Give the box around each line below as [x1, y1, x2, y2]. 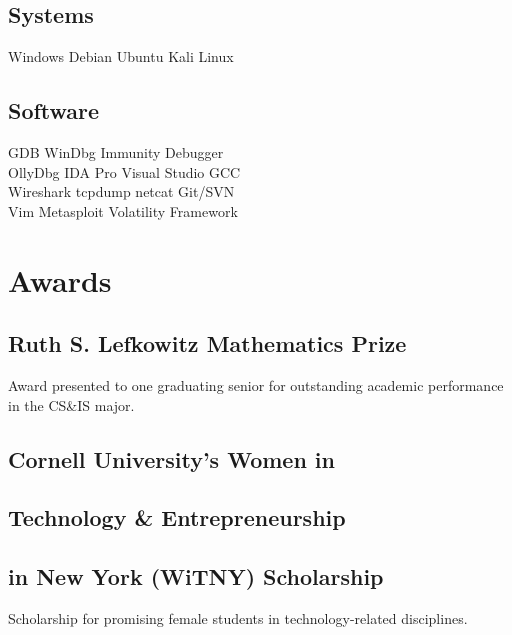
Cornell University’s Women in [8, 443, 335, 474]
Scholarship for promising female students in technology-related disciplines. [8, 607, 468, 628]
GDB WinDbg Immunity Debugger [8, 142, 224, 162]
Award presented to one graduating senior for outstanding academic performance [8, 374, 504, 395]
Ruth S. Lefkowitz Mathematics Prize [8, 328, 407, 359]
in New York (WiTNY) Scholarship [8, 561, 384, 592]
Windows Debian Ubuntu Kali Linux [8, 46, 234, 67]
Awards [8, 259, 112, 300]
